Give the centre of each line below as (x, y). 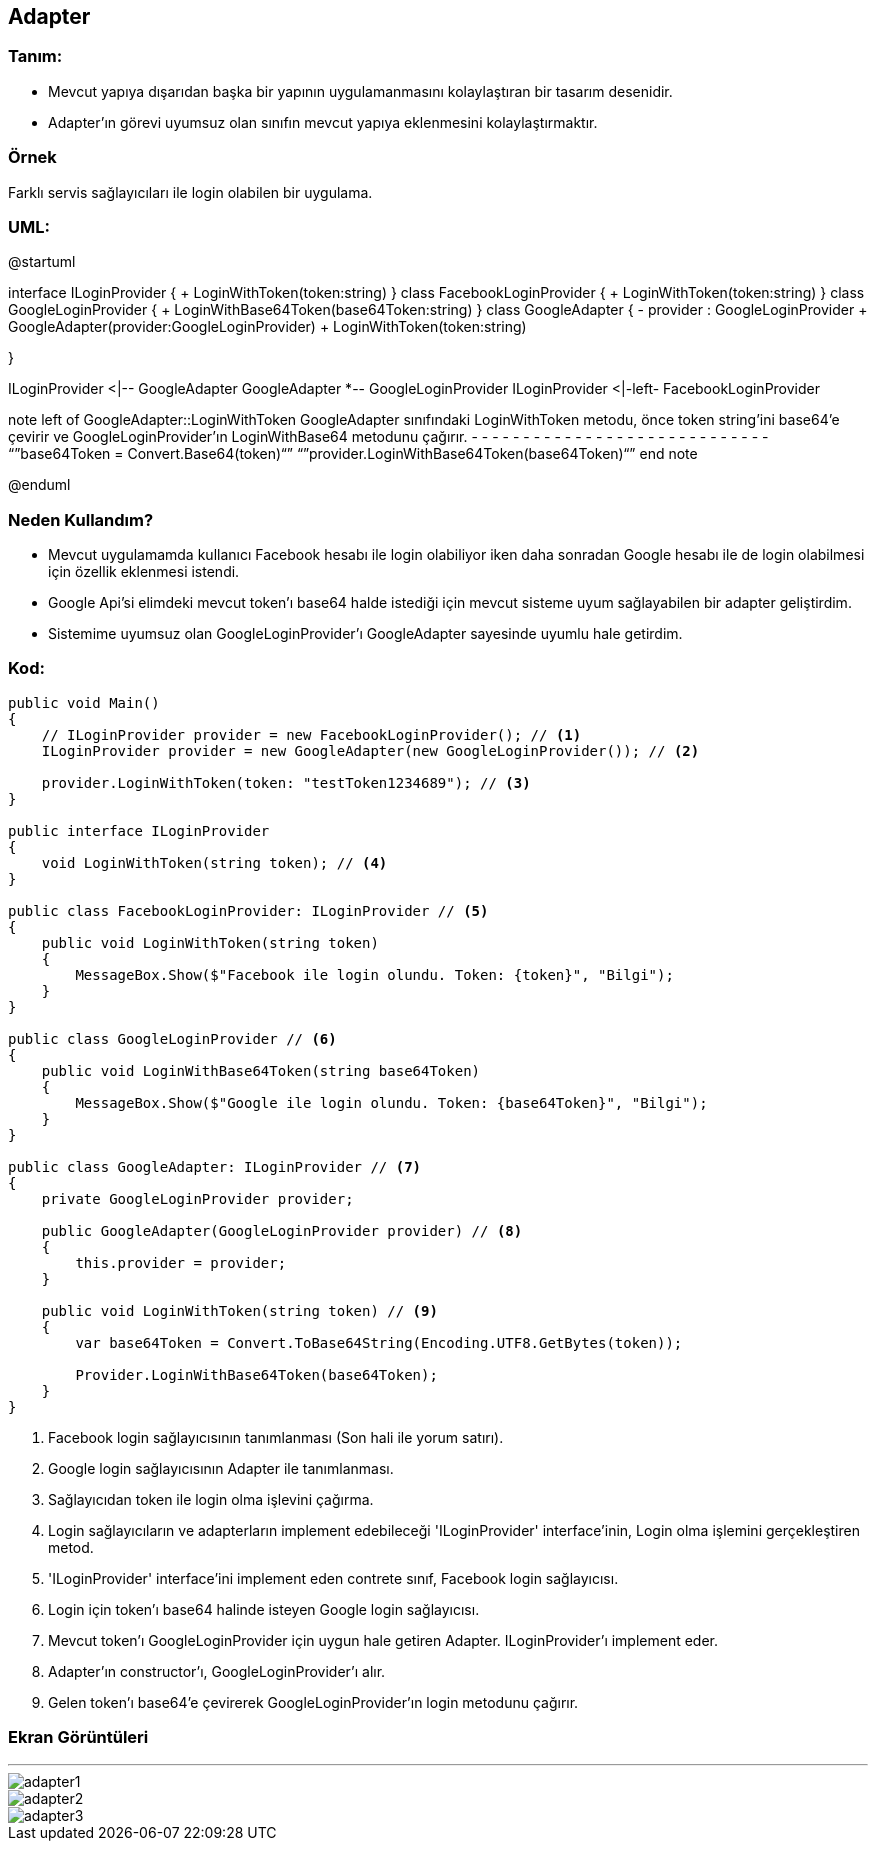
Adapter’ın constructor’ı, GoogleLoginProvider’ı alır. (217, 1671)
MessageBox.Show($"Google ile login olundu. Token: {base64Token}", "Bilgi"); (391, 1102)
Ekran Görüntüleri (78, 1737)
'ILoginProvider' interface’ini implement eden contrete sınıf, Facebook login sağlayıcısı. (333, 1578)
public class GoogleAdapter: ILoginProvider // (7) (215, 1166)
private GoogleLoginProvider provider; (197, 1198)
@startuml (42, 262)
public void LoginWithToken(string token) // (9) (239, 1310)
